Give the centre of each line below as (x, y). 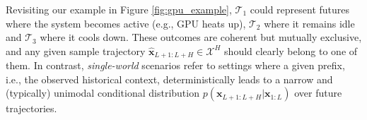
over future (318, 93)
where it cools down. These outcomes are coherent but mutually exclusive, (201, 37)
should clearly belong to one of (291, 50)
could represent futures (300, 9)
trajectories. (31, 108)
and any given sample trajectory (76, 50)
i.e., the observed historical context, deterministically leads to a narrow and (169, 79)
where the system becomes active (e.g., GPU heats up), (126, 23)
